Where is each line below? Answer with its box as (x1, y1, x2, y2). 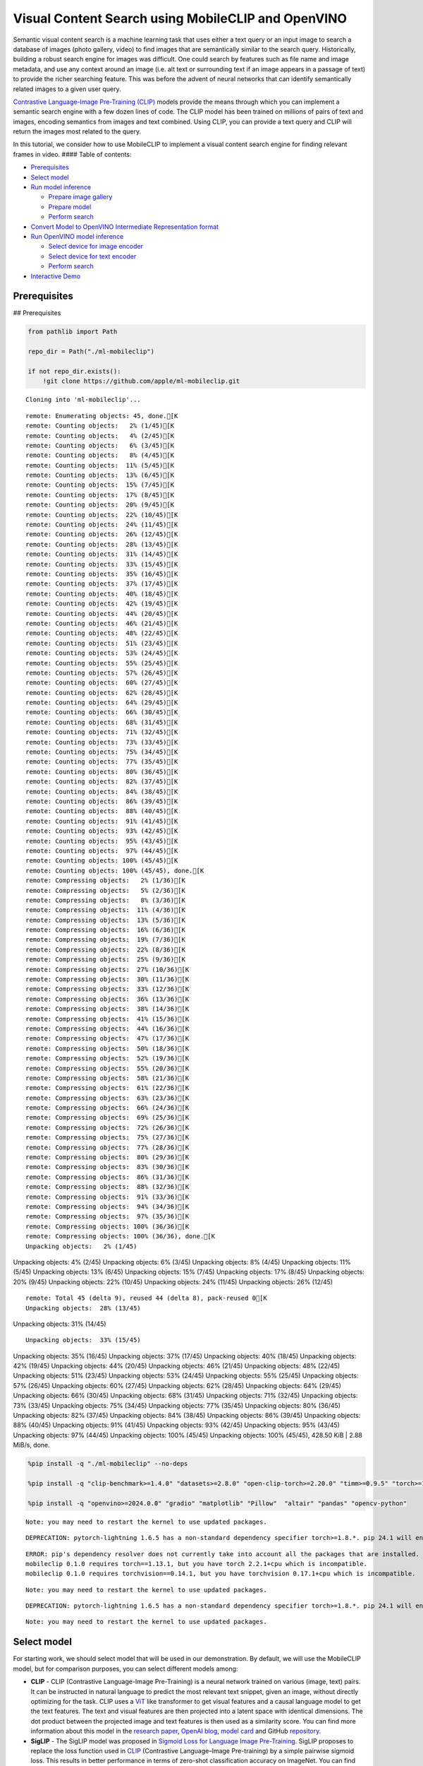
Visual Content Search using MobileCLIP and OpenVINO (13, 11, 348, 26)
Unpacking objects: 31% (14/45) (13, 1320, 106, 1328)
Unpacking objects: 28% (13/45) (25, 1304, 141, 1312)
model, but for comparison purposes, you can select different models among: (13, 1664, 238, 1673)
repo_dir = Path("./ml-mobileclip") (27, 348, 155, 356)
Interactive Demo (30, 272, 81, 280)
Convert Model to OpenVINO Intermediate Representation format (30, 223, 219, 231)
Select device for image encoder (48, 242, 144, 251)
